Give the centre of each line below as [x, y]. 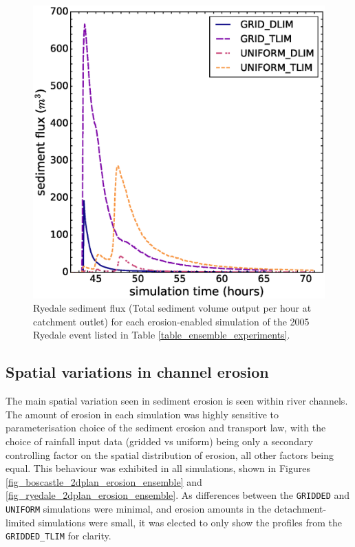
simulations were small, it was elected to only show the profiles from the [190, 522]
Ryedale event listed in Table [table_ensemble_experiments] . [162, 335]
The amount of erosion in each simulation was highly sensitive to [142, 414]
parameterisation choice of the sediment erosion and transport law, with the [166, 428]
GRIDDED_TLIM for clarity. [58, 536]
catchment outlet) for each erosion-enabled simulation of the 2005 [171, 321]
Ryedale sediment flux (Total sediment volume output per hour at [172, 308]
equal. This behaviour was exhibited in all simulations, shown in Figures [158, 468]
